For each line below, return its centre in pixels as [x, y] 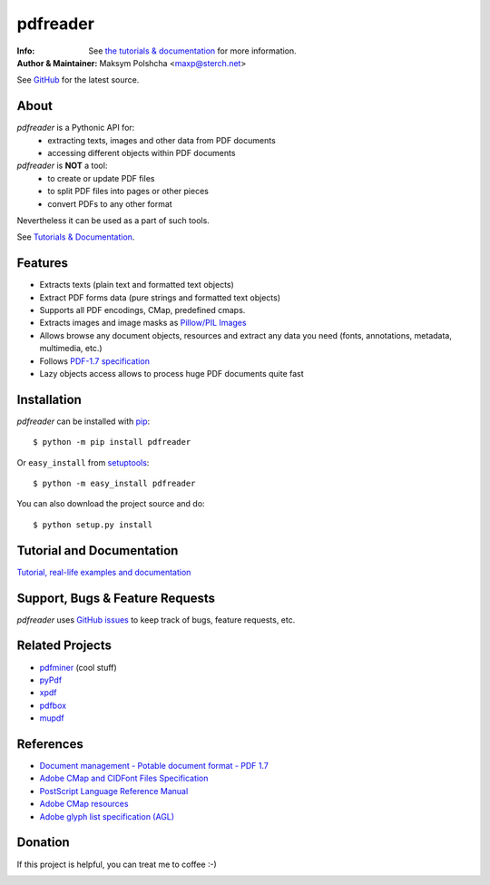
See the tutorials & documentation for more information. [192, 51]
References [50, 744]
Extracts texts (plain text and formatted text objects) [137, 285]
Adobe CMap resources [84, 804]
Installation [49, 399]
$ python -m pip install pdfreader [112, 442]
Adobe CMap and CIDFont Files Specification [124, 778]
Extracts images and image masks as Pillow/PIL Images [143, 323]
